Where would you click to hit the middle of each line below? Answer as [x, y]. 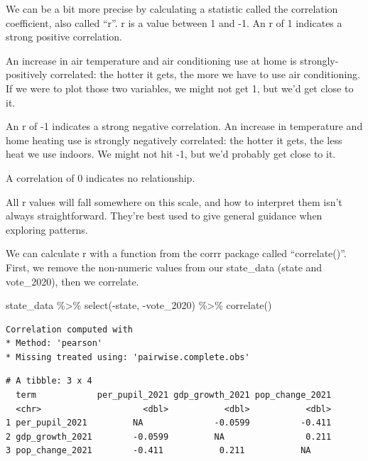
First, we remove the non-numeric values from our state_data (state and [164, 267]
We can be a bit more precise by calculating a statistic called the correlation [172, 9]
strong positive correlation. [64, 37]
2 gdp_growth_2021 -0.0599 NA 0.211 [169, 436]
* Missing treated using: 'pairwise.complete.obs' [128, 357]
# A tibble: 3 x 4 [49, 381]
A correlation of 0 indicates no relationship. [101, 177]
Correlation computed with [69, 329]
